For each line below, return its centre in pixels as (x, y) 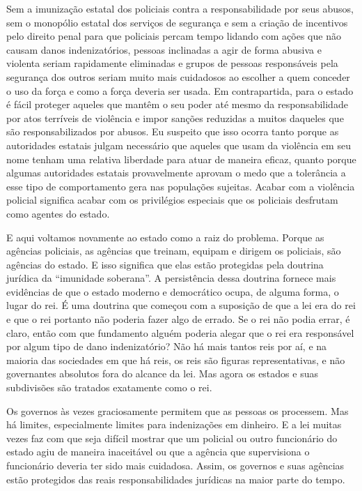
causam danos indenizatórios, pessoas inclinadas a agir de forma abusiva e (164, 49)
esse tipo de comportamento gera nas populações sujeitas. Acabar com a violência (181, 186)
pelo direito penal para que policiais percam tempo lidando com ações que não (174, 36)
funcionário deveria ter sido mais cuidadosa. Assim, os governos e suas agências (175, 465)
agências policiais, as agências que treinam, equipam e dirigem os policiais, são (174, 251)
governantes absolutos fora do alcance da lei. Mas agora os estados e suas (162, 373)
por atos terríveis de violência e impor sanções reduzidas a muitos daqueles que (175, 118)
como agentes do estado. (58, 213)
